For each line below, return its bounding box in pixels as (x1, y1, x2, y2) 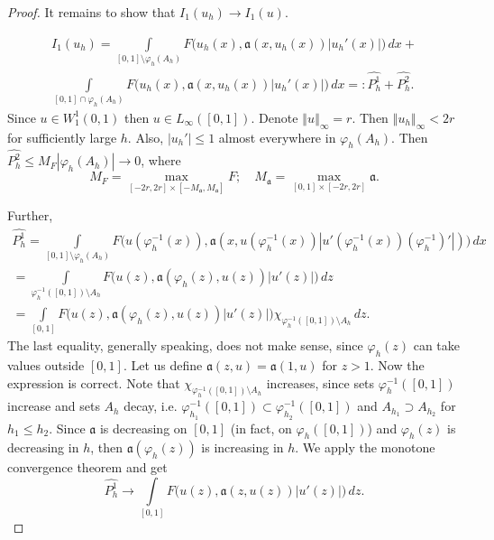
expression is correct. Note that (7, 373, 180, 392)
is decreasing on (99, 418, 188, 437)
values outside (7, 356, 85, 375)
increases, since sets (266, 373, 375, 392)
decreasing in (7, 438, 79, 457)
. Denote (251, 107, 298, 126)
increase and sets (7, 396, 100, 415)
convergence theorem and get (7, 458, 168, 477)
